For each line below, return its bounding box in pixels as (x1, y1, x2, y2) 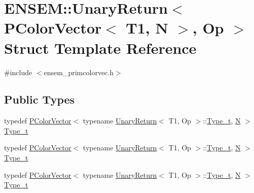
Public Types (4, 91, 75, 107)
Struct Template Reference (4, 37, 197, 58)
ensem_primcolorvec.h (44, 67, 114, 77)
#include (4, 67, 32, 77)
